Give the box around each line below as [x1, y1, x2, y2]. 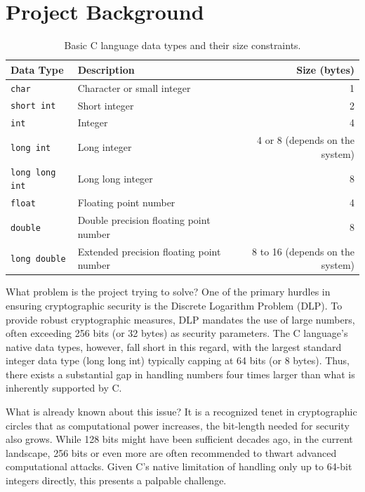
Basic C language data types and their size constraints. [64, 38, 301, 53]
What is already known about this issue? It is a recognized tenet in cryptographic [6, 404, 357, 419]
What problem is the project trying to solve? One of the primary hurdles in [6, 284, 331, 299]
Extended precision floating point [77, 244, 221, 258]
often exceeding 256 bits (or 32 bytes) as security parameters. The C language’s [6, 326, 348, 340]
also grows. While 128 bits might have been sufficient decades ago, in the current [6, 432, 353, 446]
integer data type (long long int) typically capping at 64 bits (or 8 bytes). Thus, [6, 353, 350, 368]
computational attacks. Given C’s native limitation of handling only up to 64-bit [6, 459, 352, 474]
